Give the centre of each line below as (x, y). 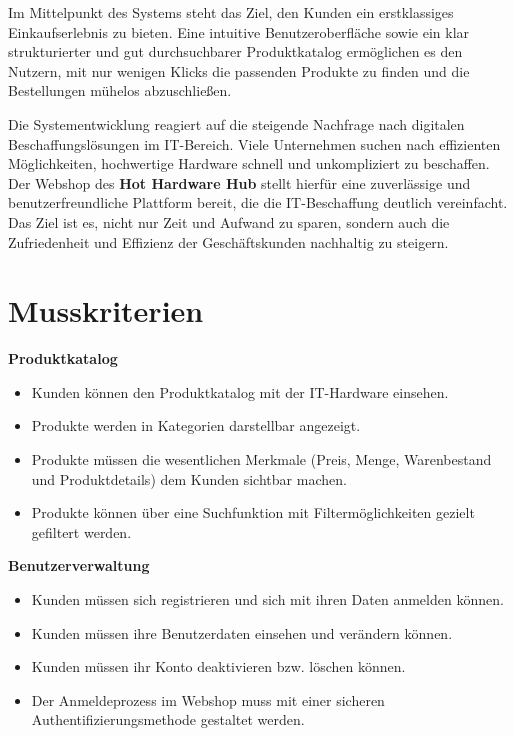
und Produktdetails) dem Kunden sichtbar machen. (189, 478)
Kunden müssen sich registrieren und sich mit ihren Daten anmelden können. (267, 599)
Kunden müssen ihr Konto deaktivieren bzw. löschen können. (218, 666)
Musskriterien (106, 310)
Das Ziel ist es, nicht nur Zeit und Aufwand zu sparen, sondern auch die (229, 221)
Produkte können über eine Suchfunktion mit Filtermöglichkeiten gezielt (253, 512)
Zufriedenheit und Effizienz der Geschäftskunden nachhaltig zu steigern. (228, 241)
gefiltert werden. (81, 531)
